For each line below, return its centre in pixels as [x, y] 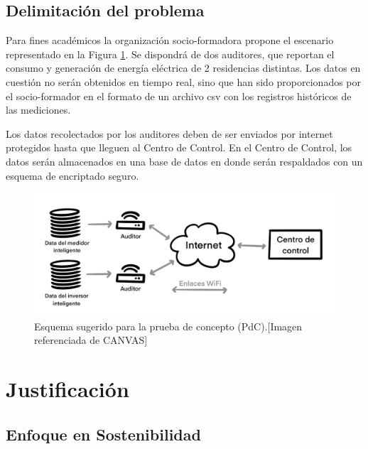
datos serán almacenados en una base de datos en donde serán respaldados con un [184, 161]
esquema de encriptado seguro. [72, 175]
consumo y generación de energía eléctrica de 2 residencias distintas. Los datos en [183, 68]
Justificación [67, 389]
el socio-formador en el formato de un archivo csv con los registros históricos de [179, 96]
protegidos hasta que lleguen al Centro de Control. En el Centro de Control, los [179, 147]
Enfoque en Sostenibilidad [103, 434]
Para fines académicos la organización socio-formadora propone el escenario [170, 40]
